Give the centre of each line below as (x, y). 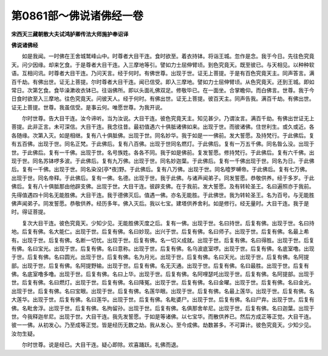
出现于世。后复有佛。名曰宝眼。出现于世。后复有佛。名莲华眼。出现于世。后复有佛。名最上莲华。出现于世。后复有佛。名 (163, 291)
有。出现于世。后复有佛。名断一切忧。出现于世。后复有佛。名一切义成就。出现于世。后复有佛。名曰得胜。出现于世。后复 (163, 240)
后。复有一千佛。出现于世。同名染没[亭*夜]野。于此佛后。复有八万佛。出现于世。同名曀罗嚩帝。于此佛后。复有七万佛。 (161, 169)
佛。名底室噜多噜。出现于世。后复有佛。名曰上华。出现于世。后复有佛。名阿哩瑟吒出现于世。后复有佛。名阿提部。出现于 (163, 274)
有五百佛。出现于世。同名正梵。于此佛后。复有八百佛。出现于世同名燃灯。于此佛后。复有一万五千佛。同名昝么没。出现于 (163, 144)
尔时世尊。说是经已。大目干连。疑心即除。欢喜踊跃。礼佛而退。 (101, 345)
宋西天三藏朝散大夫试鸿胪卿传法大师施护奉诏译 (70, 34)
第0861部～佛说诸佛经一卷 (77, 16)
